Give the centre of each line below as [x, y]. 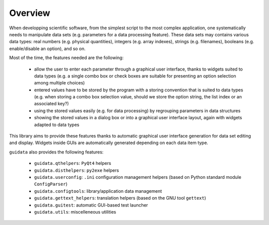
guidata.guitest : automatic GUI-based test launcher [91, 205]
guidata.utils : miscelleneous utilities [75, 212]
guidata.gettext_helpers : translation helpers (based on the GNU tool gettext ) [120, 198]
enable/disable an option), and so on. [47, 48]
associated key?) [52, 104]
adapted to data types [57, 125]
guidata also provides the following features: [57, 152]
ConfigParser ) [51, 184]
